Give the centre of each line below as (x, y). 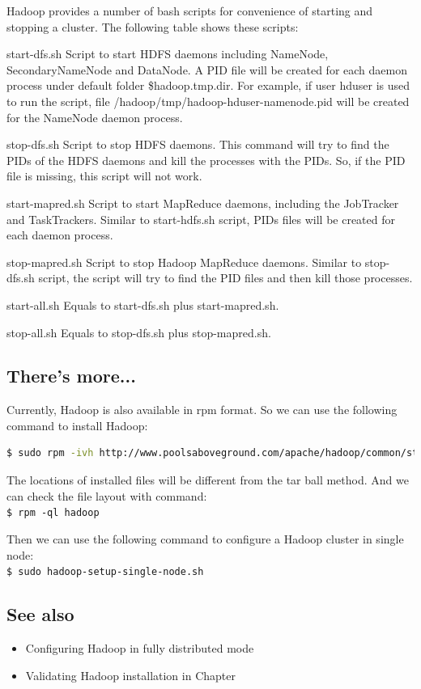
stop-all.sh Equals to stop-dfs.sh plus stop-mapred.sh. (139, 332)
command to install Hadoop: (77, 425)
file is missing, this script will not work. (104, 176)
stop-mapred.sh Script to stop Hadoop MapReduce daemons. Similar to (184, 262)
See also (40, 614)
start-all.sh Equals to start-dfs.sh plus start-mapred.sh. (143, 304)
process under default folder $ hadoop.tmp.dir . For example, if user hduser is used (208, 85)
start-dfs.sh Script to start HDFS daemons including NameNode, (168, 54)
